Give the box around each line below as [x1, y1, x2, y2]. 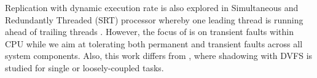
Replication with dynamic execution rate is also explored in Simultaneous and [5, 1, 299, 14]
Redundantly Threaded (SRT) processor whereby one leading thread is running [5, 13, 303, 26]
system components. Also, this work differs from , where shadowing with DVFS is [5, 49, 313, 62]
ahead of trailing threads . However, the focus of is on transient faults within [5, 25, 294, 38]
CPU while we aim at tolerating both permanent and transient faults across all [5, 37, 303, 50]
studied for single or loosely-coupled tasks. [5, 61, 164, 74]
